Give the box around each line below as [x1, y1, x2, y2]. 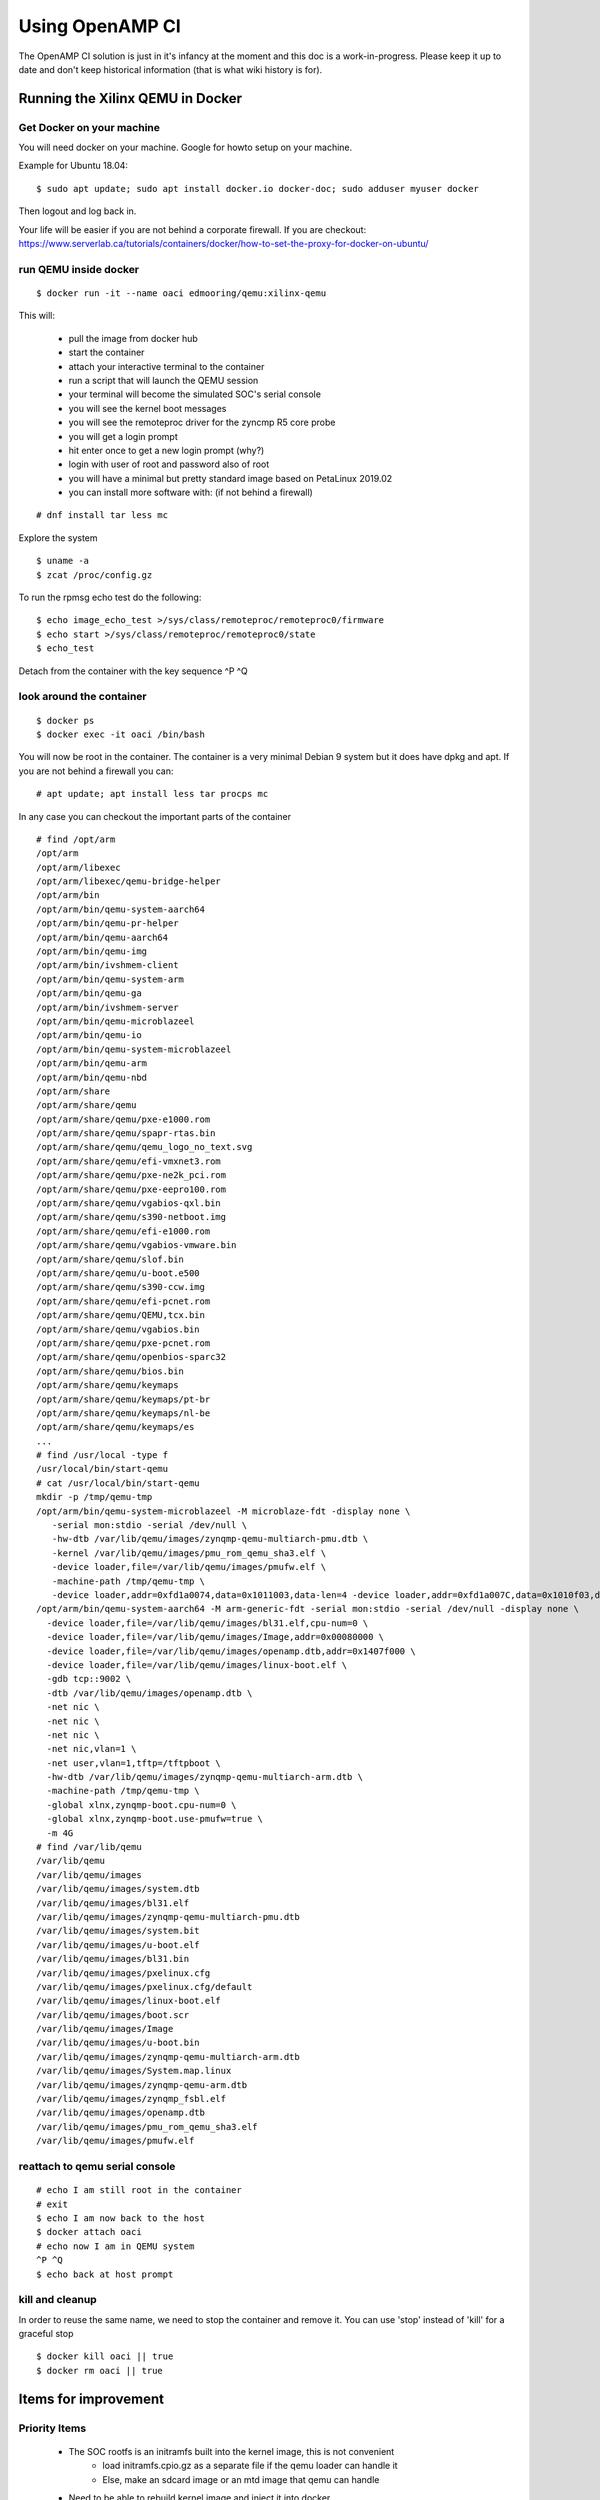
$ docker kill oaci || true [36, 2351, 174, 2362]
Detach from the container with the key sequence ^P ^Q [18, 665, 249, 677]
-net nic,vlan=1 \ [46, 1743, 137, 1755]
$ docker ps [36, 715, 95, 726]
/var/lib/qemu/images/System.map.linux [36, 2065, 232, 2077]
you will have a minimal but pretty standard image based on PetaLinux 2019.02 [68, 472, 393, 484]
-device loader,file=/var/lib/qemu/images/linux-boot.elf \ [46, 1659, 348, 1670]
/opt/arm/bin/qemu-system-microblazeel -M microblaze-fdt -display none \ [36, 1505, 411, 1517]
